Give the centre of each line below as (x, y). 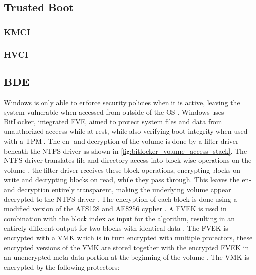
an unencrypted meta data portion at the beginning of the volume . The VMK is (127, 257)
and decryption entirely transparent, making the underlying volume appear (118, 189)
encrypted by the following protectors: (62, 266)
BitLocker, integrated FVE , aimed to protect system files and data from (113, 121)
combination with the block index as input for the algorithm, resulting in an (119, 218)
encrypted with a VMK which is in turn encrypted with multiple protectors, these (128, 237)
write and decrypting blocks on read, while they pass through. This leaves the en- (128, 179)
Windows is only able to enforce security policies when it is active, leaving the (122, 102)
